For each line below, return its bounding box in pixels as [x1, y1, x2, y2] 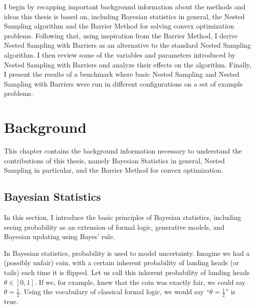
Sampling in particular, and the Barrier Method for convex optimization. [4, 165, 224, 175]
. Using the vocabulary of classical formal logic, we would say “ [20, 286, 210, 297]
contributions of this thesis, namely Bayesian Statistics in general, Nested [4, 155, 225, 165]
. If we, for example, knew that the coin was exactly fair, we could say [34, 277, 246, 287]
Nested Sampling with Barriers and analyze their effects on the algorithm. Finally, [4, 59, 252, 69]
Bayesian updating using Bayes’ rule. [4, 231, 115, 242]
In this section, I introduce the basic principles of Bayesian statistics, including [4, 212, 241, 222]
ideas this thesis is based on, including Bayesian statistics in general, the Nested [4, 11, 245, 21]
